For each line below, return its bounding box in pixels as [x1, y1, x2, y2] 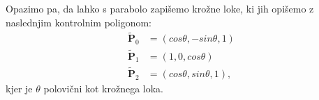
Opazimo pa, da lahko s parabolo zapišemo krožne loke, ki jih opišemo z [6, 1, 314, 15]
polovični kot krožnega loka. [43, 81, 164, 95]
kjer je [6, 81, 33, 95]
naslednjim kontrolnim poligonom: [6, 15, 151, 29]
